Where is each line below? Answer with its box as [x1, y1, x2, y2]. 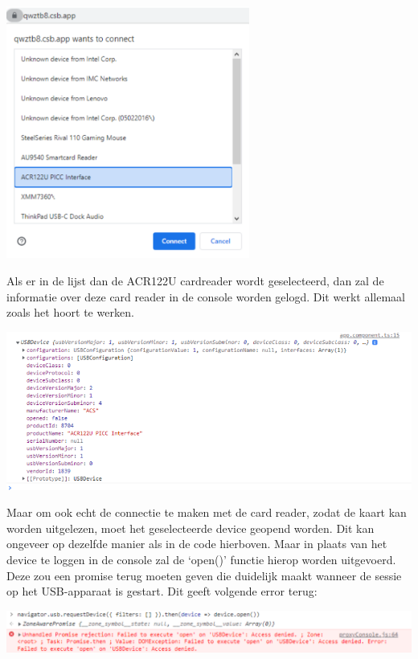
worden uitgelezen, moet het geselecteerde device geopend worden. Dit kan [6, 519, 375, 536]
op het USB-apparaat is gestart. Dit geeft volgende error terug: [6, 583, 318, 600]
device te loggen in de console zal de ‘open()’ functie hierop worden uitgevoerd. [6, 551, 396, 568]
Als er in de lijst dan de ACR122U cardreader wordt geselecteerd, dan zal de [6, 272, 384, 289]
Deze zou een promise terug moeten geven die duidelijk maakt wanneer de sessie [6, 567, 402, 583]
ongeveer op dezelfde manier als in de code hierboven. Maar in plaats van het [6, 535, 387, 552]
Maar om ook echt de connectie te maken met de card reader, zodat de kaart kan [6, 504, 407, 521]
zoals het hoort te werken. [6, 304, 134, 321]
